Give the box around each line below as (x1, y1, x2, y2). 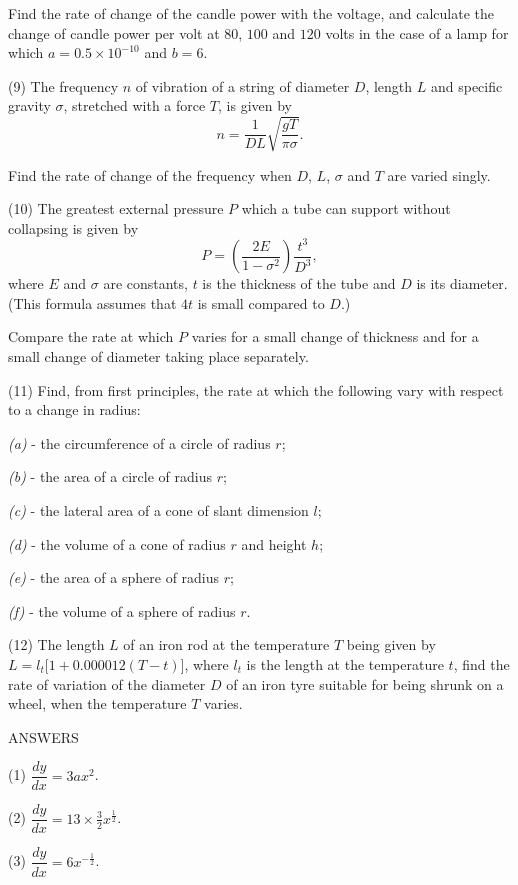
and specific (430, 75, 503, 96)
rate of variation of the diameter (8, 673, 206, 694)
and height (241, 533, 307, 554)
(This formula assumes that (8, 292, 177, 313)
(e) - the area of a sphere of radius (8, 567, 220, 588)
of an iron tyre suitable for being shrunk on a (226, 673, 504, 694)
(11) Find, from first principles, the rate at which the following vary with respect (8, 379, 504, 400)
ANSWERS (8, 726, 79, 747)
